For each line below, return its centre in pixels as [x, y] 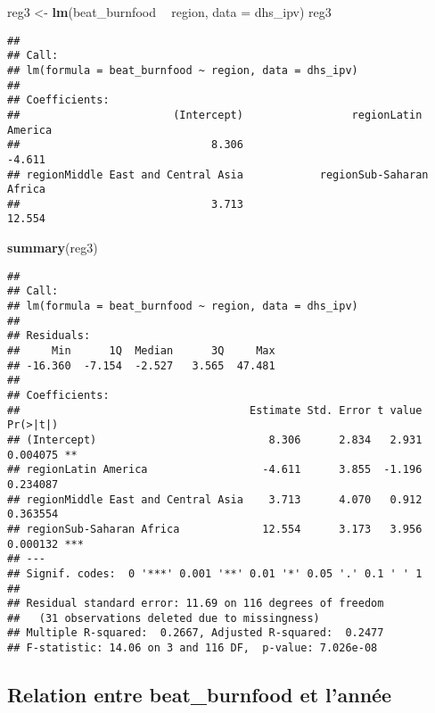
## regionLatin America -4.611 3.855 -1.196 [215, 470]
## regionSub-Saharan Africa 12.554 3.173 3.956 [215, 529]
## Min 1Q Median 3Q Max [141, 351]
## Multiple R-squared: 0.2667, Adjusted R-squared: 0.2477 [196, 633]
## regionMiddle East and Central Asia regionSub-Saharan [218, 174]
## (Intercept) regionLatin [215, 115]
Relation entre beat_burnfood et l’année [200, 695]
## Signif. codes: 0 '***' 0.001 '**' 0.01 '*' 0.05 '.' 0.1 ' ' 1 [215, 573]
